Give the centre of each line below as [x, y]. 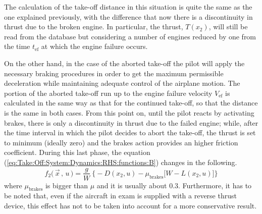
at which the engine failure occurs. [94, 46]
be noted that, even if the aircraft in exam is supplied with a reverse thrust [120, 196]
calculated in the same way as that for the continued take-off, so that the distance [131, 103]
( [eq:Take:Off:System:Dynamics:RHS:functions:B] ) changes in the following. [121, 162]
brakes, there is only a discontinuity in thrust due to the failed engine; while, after [131, 122]
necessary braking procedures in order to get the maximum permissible [114, 73]
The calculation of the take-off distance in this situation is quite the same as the [128, 7]
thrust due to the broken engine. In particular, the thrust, [94, 26]
